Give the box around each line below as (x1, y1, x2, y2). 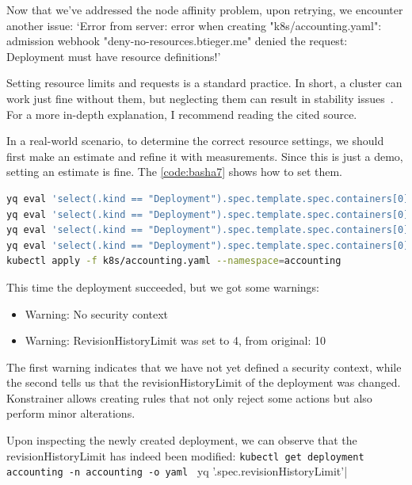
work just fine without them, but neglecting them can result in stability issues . (6, 90, 394, 106)
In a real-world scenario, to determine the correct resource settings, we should (6, 132, 384, 149)
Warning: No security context (25, 305, 169, 322)
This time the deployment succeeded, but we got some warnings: (6, 278, 320, 295)
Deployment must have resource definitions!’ (6, 48, 221, 64)
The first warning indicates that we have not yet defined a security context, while (6, 358, 402, 375)
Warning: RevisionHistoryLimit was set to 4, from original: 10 (25, 332, 326, 349)
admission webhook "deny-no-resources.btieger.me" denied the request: (6, 32, 348, 49)
